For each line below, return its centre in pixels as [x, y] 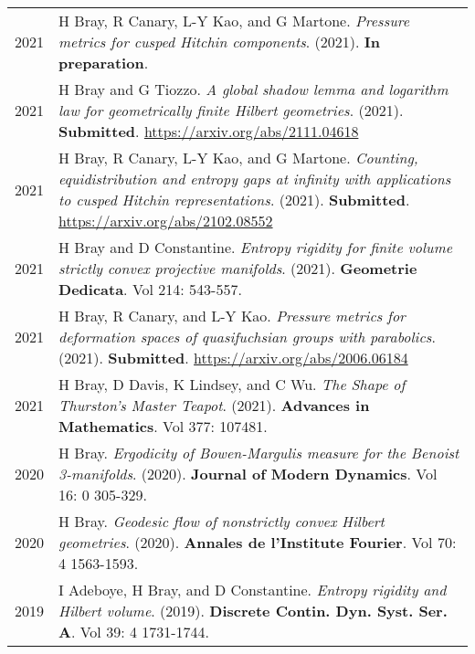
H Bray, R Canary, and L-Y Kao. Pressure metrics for [232, 316]
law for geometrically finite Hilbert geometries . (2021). [231, 110]
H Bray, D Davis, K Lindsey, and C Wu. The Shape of [232, 384]
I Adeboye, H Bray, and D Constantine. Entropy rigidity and [253, 590]
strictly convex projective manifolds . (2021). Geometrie [238, 268]
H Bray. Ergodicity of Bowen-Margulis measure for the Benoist [259, 453]
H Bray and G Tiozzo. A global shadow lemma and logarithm [253, 89]
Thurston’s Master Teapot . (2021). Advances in [214, 405]
